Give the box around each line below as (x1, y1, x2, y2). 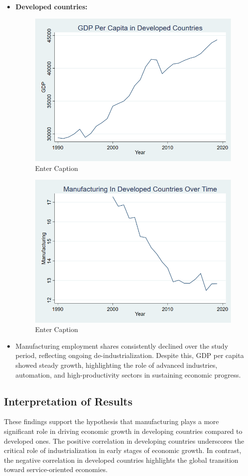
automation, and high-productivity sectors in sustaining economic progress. (15, 369, 241, 380)
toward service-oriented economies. (4, 464, 108, 475)
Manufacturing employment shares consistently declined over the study (15, 340, 228, 351)
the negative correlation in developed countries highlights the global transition (4, 454, 239, 465)
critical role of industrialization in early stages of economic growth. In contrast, (4, 445, 242, 455)
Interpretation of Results (4, 393, 133, 408)
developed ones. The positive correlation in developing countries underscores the (4, 435, 244, 446)
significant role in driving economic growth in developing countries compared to (4, 426, 243, 436)
